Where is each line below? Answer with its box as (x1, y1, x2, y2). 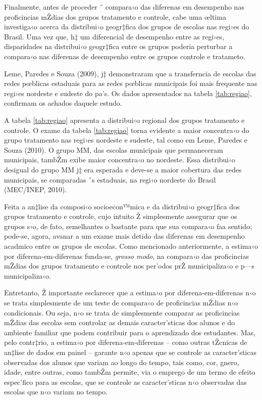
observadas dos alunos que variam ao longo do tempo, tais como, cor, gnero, (4, 357, 239, 367)
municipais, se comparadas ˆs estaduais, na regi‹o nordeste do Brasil (4, 174, 216, 185)
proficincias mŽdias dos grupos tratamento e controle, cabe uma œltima (4, 11, 226, 22)
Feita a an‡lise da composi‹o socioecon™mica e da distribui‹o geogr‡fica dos (4, 201, 240, 211)
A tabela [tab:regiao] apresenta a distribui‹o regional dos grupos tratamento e (4, 114, 245, 125)
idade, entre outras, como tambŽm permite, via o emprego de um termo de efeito (4, 367, 255, 377)
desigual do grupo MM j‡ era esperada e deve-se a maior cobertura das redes (4, 164, 242, 174)
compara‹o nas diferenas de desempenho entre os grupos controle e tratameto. (4, 51, 245, 61)
